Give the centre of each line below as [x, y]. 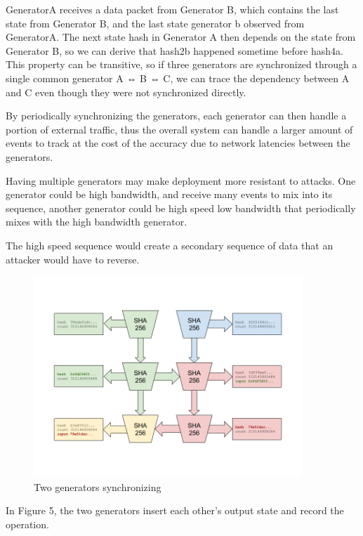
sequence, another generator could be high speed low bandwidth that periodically [181, 208]
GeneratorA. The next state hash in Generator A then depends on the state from [181, 37]
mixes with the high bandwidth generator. [97, 222]
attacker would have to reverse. [73, 259]
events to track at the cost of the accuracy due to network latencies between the [178, 143]
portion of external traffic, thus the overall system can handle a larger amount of [179, 129]
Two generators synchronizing [98, 486]
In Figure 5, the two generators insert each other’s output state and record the [175, 510]
